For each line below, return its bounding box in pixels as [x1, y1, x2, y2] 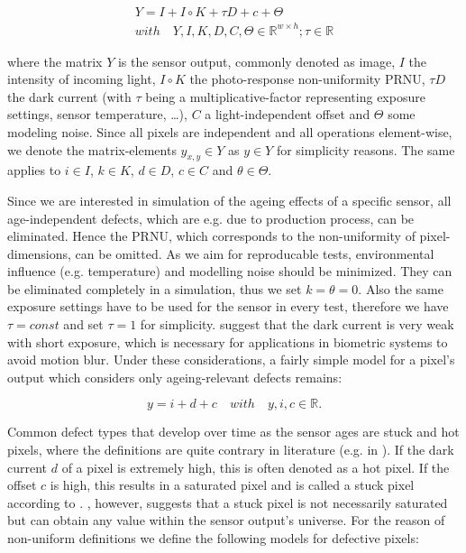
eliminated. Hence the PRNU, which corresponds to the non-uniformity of [7, 226, 416, 245]
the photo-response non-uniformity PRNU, [189, 69, 425, 88]
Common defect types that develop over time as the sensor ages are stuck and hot [7, 422, 460, 441]
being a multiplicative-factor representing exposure [145, 87, 425, 106]
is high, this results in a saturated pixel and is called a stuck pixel [50, 475, 415, 494]
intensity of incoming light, [7, 69, 156, 88]
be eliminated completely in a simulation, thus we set [7, 279, 302, 298]
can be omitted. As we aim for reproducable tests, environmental [75, 244, 434, 263]
